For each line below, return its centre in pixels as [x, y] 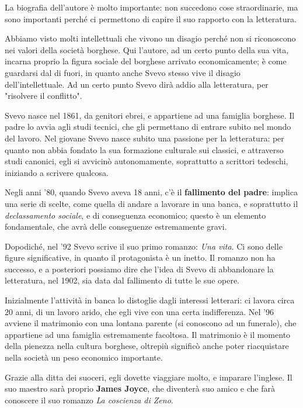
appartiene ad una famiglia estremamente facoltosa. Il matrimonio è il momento [148, 334]
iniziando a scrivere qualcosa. [57, 172]
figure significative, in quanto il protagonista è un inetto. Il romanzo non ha [140, 257]
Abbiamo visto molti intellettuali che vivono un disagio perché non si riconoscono [150, 38]
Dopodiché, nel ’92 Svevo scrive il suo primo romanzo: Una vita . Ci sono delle [144, 246]
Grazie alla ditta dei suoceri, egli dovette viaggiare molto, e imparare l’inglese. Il [149, 377]
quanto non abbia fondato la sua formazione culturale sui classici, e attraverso [144, 149]
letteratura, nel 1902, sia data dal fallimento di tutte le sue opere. [122, 280]
